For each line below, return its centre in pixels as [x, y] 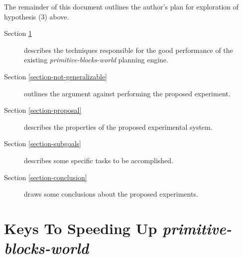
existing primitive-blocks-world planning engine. [96, 60]
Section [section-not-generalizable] [56, 76]
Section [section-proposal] [43, 110]
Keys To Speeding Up [81, 228]
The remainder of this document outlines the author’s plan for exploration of [121, 6]
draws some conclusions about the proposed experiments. [111, 194]
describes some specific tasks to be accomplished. [99, 160]
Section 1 [18, 33]
